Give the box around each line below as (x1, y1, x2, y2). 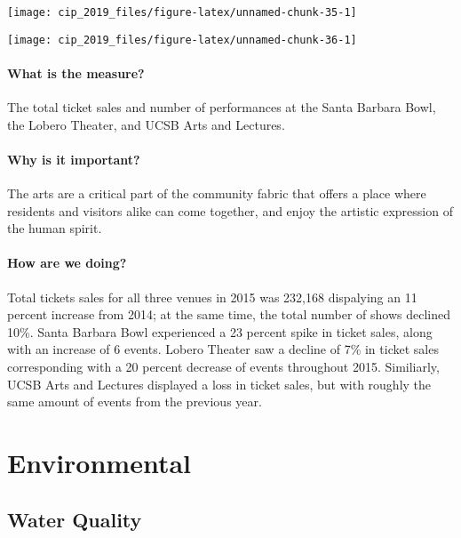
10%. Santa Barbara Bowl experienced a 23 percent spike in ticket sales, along (7, 322, 433, 341)
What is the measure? (7, 63, 145, 82)
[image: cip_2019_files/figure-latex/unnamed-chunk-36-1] (7, 33, 357, 46)
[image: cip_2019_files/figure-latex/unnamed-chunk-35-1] (7, 6, 357, 19)
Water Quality (7, 505, 142, 533)
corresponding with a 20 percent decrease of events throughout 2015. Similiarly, (7, 357, 440, 376)
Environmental (7, 445, 192, 481)
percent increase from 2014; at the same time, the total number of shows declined (7, 305, 450, 324)
